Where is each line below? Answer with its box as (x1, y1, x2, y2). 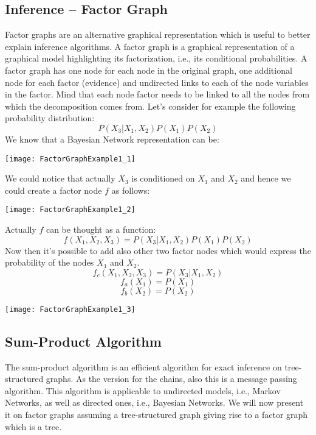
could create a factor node (5, 183, 102, 196)
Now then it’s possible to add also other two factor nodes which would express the (5, 244, 311, 256)
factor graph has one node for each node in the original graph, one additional (5, 63, 292, 76)
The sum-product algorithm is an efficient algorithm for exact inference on (5, 360, 282, 373)
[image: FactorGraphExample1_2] (5, 205, 136, 214)
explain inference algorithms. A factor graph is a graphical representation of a (5, 40, 295, 52)
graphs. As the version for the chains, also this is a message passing (46, 372, 297, 385)
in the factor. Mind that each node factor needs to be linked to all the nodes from (5, 88, 310, 101)
